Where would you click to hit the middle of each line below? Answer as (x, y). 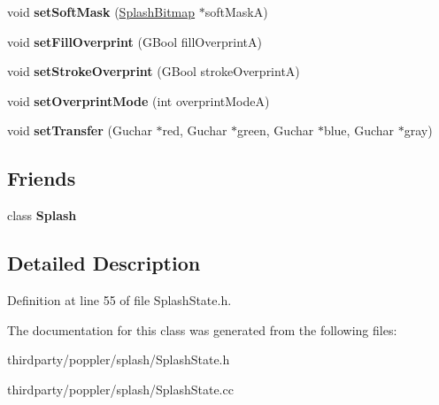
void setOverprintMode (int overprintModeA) (139, 100)
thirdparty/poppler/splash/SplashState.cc (120, 389)
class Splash (42, 215)
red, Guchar (195, 130)
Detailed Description (104, 263)
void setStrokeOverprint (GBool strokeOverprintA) (154, 71)
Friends (42, 178)
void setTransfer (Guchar (80, 130)
